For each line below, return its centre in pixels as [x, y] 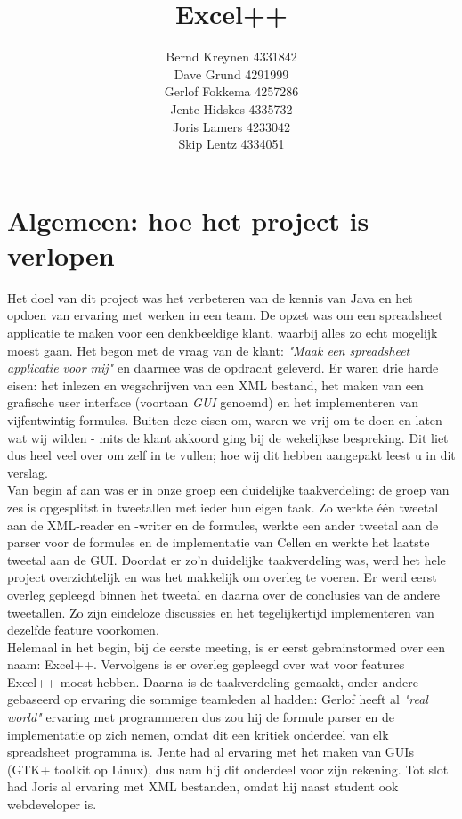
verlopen [61, 254]
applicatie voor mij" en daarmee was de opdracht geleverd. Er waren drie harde [223, 368]
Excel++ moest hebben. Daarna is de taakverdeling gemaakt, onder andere [213, 681]
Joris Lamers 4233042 [231, 126]
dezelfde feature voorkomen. [83, 630]
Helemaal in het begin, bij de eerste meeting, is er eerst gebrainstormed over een [227, 647]
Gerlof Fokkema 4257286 [231, 91]
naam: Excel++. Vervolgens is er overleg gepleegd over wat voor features [206, 664]
